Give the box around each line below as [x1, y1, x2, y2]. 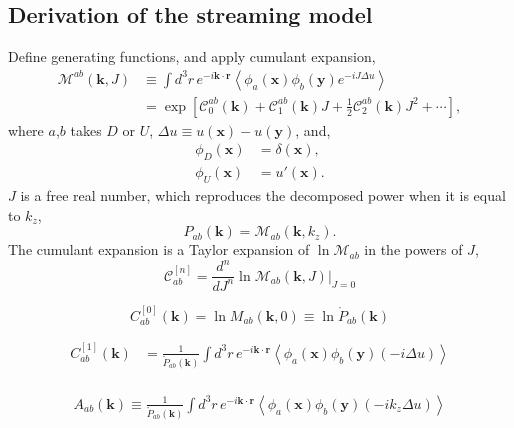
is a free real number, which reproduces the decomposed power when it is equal [20, 185, 506, 206]
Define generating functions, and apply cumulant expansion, [8, 46, 376, 67]
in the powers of [364, 239, 463, 260]
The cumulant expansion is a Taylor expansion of [8, 239, 310, 260]
